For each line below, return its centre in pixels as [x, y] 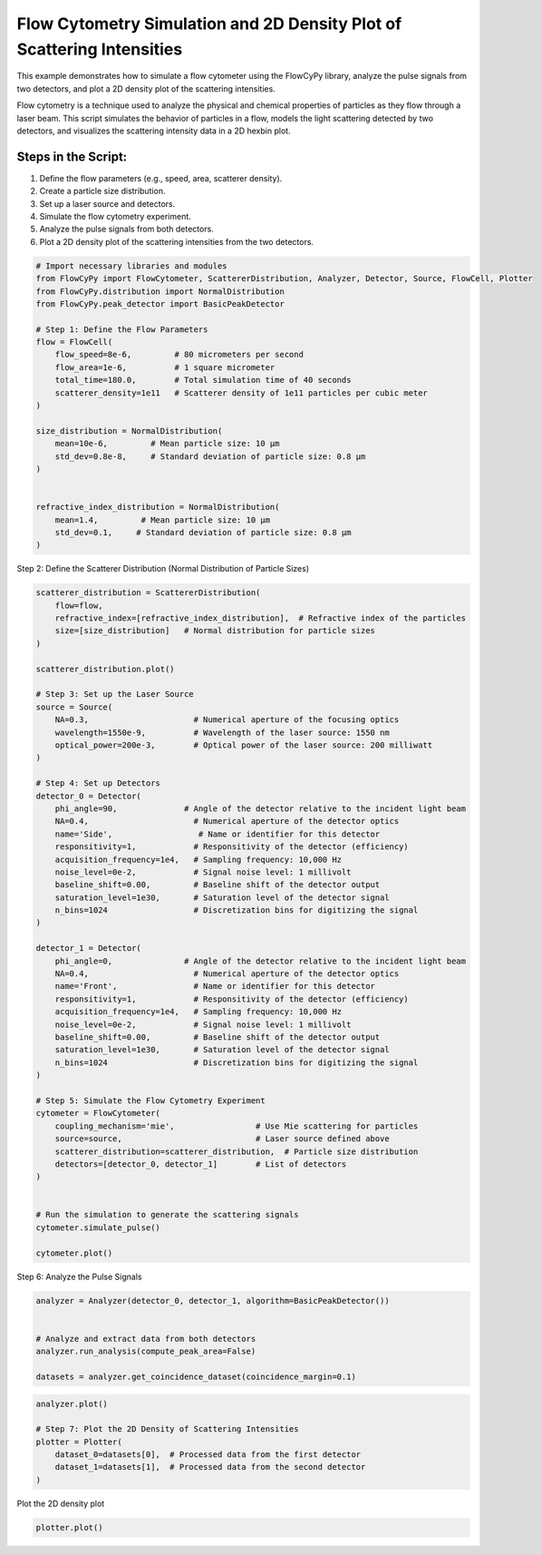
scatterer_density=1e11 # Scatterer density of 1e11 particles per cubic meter [241, 393]
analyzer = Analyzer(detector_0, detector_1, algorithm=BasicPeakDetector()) [213, 1301]
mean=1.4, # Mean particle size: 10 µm [163, 520]
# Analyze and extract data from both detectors [146, 1339]
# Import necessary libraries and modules [131, 266]
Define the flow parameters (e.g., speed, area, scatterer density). [161, 178]
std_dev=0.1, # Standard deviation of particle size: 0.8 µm [203, 532]
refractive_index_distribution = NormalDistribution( [158, 507]
